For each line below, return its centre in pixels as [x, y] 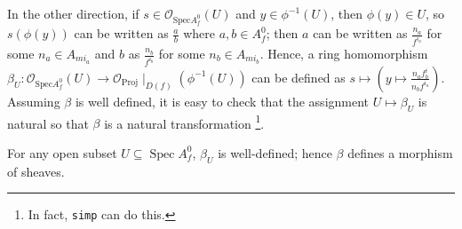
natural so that [48, 123]
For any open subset [62, 152]
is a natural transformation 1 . [184, 122]
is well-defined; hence [275, 152]
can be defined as [299, 77]
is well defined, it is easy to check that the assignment [222, 101]
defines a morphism [400, 152]
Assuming [34, 101]
